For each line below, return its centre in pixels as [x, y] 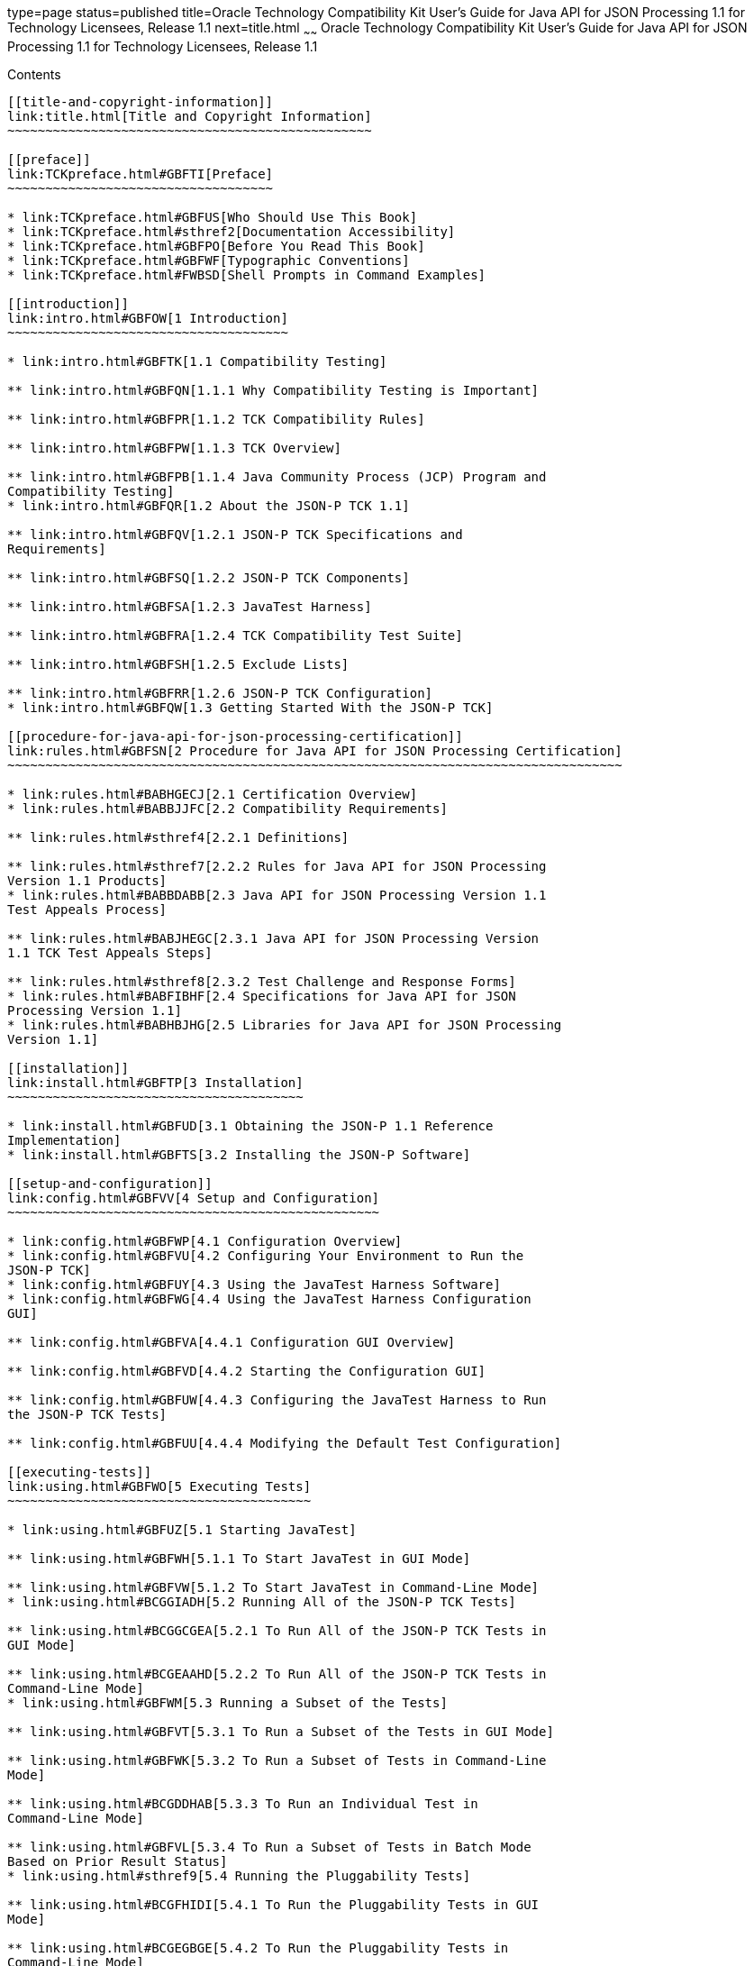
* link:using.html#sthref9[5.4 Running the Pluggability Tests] [239, 1875]
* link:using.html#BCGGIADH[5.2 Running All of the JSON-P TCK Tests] [262, 1601]
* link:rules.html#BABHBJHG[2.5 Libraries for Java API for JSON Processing [285, 1024]
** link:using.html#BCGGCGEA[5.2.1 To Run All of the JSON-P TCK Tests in [277, 1630]
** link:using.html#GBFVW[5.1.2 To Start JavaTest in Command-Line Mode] [273, 1587]
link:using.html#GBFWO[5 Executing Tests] [159, 1486]
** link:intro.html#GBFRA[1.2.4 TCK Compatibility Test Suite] [235, 635]
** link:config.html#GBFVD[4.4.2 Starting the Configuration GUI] [247, 1371]
